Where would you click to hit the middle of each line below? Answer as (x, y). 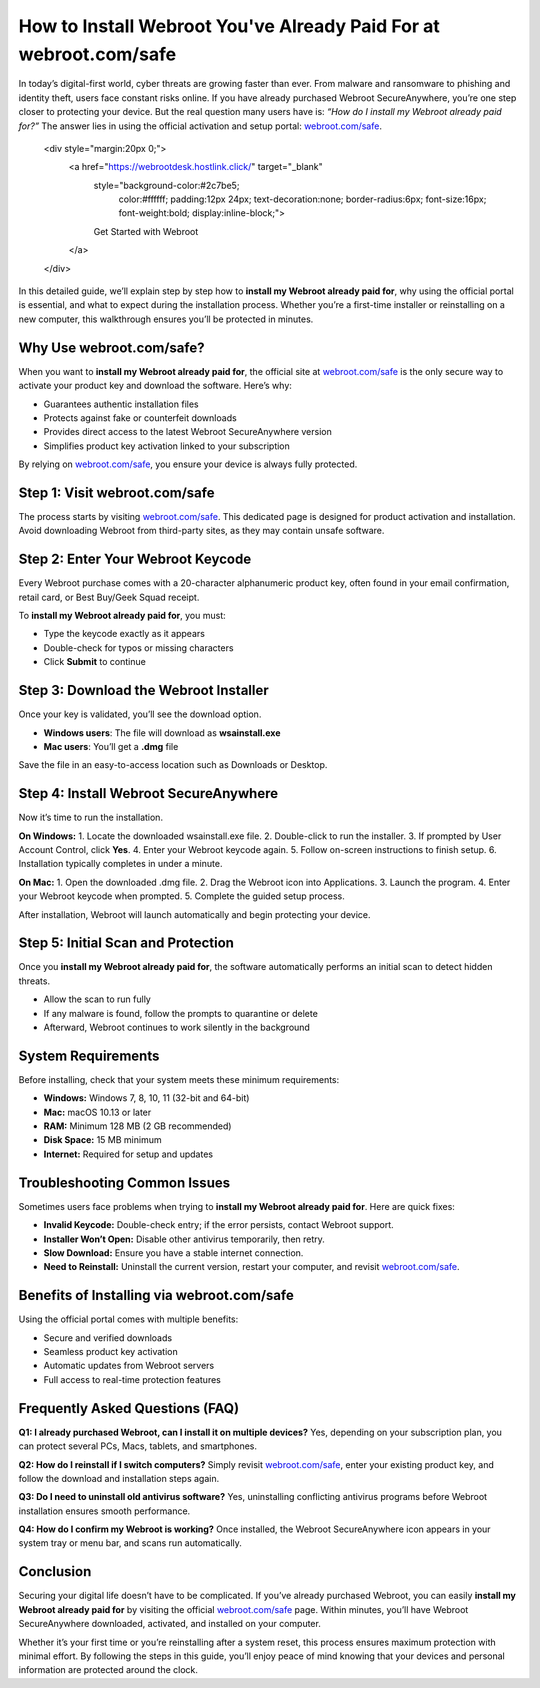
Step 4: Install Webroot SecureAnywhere (148, 793)
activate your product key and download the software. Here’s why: (155, 386)
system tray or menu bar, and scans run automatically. (130, 1543)
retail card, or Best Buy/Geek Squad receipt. (109, 597)
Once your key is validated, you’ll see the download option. (140, 714)
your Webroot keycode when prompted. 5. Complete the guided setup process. (181, 896)
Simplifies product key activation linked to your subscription (166, 446)
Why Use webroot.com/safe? (111, 347)
